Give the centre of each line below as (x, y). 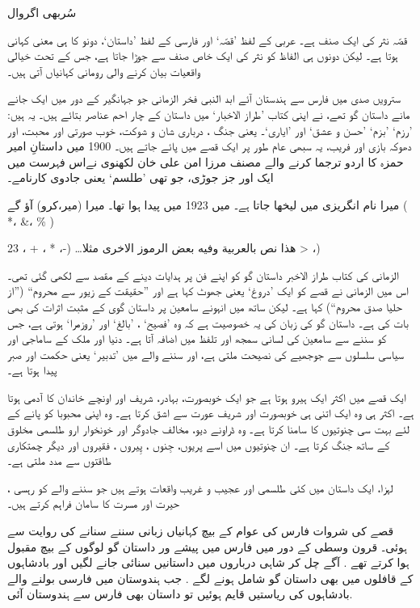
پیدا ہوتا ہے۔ (32, 370)
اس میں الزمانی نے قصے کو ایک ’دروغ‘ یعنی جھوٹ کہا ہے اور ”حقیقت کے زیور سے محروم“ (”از (208, 291)
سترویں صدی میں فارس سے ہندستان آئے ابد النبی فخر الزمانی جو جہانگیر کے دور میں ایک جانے (204, 98)
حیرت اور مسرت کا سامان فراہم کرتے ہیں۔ (94, 503)
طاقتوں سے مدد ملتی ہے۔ (59, 460)
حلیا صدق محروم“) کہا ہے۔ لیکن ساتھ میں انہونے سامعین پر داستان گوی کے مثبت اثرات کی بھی (205, 306)
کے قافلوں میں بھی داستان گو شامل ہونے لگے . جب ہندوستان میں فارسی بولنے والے (210, 578)
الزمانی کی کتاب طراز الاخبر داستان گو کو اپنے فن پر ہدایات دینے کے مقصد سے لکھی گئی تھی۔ (203, 274)
